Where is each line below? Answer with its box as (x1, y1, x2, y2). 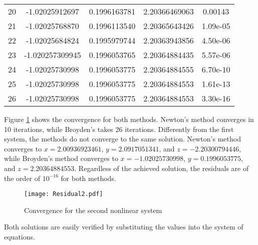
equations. (4, 231, 35, 241)
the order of (4, 172, 41, 183)
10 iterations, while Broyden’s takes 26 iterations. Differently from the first (4, 123, 234, 134)
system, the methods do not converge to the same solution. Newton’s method (4, 133, 241, 144)
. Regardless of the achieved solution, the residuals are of (74, 162, 249, 173)
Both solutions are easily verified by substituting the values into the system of (4, 221, 243, 232)
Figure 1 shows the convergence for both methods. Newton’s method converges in (4, 114, 254, 124)
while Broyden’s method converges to (4, 153, 118, 163)
